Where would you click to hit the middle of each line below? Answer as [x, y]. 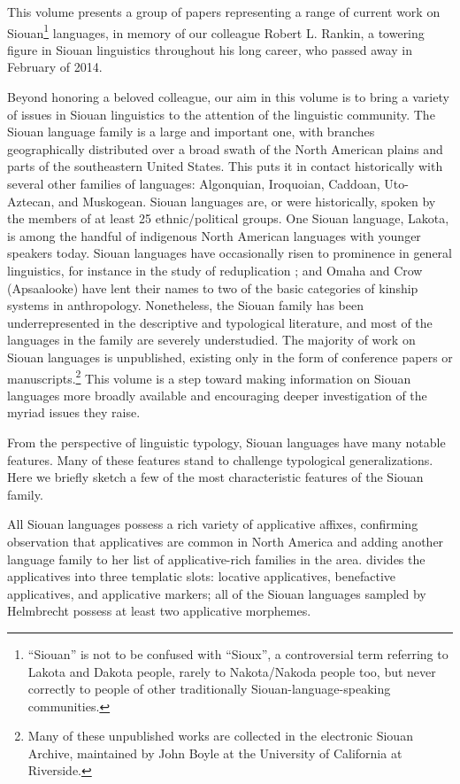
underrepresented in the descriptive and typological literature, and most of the [220, 322]
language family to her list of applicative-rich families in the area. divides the [216, 559]
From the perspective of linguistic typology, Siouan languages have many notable [226, 442]
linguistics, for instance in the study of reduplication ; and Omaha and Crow [215, 270]
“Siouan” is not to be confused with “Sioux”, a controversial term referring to [238, 653]
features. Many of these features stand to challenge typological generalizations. [220, 459]
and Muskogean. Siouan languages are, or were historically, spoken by [247, 201]
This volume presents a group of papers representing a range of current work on [224, 12]
